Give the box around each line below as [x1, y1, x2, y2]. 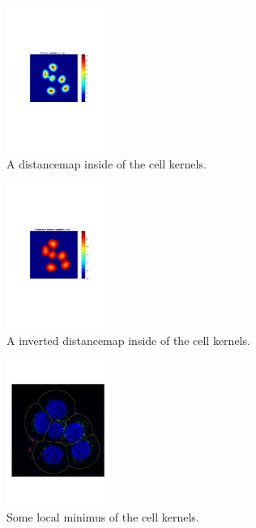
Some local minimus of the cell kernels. [6, 508, 199, 525]
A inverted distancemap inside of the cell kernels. [6, 331, 250, 348]
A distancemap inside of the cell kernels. [6, 155, 207, 172]
